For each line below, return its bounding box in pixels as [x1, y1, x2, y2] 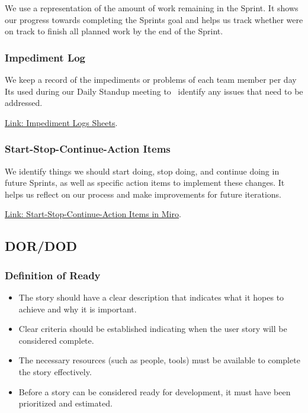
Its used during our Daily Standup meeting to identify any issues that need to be [5, 85, 303, 97]
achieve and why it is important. [18, 302, 137, 315]
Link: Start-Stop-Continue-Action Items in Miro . [5, 208, 181, 220]
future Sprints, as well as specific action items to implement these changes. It [5, 176, 285, 189]
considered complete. [18, 334, 94, 346]
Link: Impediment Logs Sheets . [5, 116, 118, 128]
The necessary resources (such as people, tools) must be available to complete [18, 354, 300, 366]
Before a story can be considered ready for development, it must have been [18, 385, 291, 398]
